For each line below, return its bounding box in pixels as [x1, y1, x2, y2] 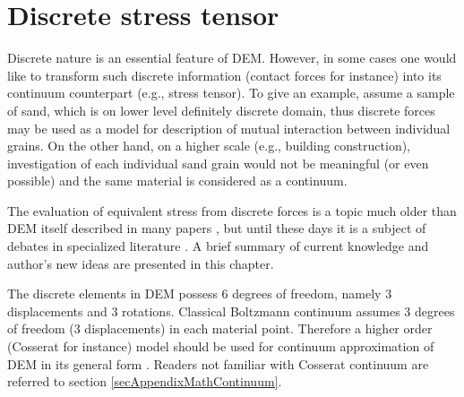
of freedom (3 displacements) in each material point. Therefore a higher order [7, 319, 433, 338]
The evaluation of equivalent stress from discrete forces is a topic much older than [7, 201, 457, 220]
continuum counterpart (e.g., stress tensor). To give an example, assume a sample [7, 83, 455, 102]
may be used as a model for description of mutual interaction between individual [7, 118, 451, 137]
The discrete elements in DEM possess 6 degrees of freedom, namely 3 [7, 284, 392, 303]
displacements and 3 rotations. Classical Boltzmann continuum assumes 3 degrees [7, 301, 455, 320]
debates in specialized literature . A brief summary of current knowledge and [7, 237, 429, 255]
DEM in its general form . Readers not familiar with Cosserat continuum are [7, 354, 429, 373]
